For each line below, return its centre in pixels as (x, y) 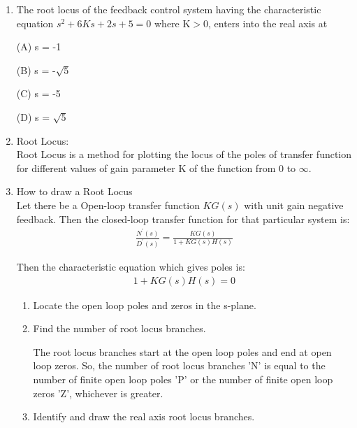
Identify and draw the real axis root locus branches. (144, 416)
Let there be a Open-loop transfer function (108, 205)
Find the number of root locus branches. (119, 328)
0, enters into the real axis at (265, 23)
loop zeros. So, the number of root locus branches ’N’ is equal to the (179, 365)
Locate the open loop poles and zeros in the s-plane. (145, 305)
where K (172, 23)
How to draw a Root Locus (74, 191)
